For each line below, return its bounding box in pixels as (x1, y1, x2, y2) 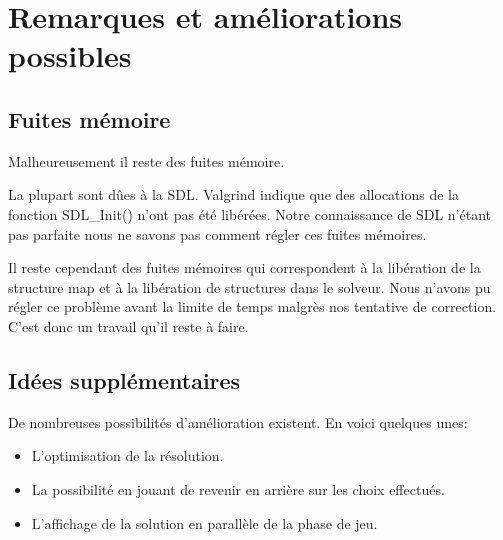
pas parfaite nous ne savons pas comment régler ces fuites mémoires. (8, 223, 427, 244)
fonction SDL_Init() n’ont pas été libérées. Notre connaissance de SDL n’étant (8, 203, 491, 224)
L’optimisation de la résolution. (31, 445, 224, 466)
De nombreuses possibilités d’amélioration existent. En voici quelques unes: (8, 411, 468, 432)
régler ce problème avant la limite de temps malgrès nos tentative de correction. (8, 296, 497, 317)
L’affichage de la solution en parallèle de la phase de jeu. (31, 512, 378, 533)
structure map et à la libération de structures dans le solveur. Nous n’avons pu (8, 276, 491, 297)
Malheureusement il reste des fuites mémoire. (8, 150, 285, 171)
